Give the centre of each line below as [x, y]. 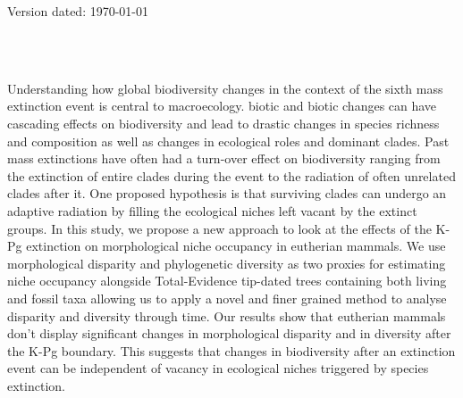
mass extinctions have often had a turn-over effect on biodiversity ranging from [224, 158]
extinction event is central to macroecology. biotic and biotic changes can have [222, 106]
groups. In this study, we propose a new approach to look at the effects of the [219, 228]
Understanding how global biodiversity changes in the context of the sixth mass [225, 88]
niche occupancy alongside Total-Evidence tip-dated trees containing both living [227, 281]
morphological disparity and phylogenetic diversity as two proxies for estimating [227, 263]
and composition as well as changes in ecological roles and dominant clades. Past [228, 141]
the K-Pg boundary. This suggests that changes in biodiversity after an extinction [231, 350]
